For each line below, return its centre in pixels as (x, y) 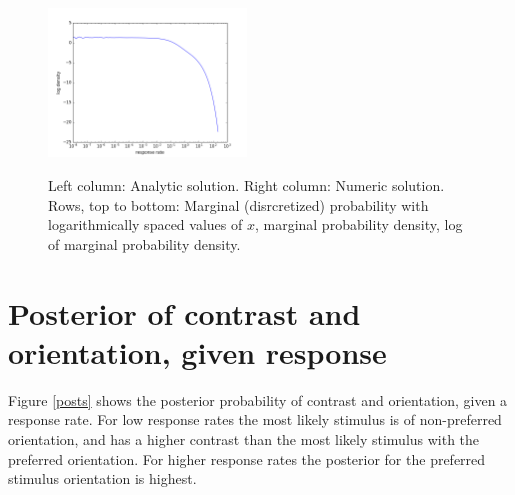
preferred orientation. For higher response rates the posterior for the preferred (247, 458)
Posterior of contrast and (184, 312)
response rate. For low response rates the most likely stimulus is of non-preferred (255, 419)
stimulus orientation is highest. (102, 478)
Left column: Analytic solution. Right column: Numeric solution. (246, 185)
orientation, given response (197, 351)
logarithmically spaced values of (145, 224)
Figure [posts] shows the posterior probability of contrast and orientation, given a (258, 399)
